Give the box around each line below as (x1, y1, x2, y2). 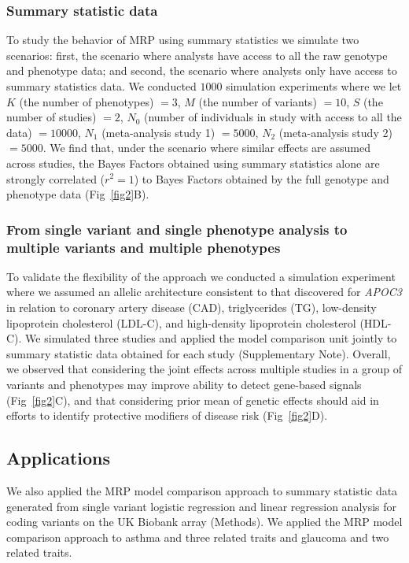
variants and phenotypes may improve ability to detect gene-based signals (6, 376, 362, 393)
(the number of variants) (198, 93, 317, 109)
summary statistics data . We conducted (6, 78, 197, 94)
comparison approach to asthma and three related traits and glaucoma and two (6, 528, 389, 545)
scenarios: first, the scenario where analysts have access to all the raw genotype (6, 46, 388, 63)
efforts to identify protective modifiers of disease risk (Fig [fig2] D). (6, 407, 328, 424)
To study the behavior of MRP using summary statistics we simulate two (6, 31, 359, 48)
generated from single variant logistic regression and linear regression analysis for (6, 498, 397, 514)
